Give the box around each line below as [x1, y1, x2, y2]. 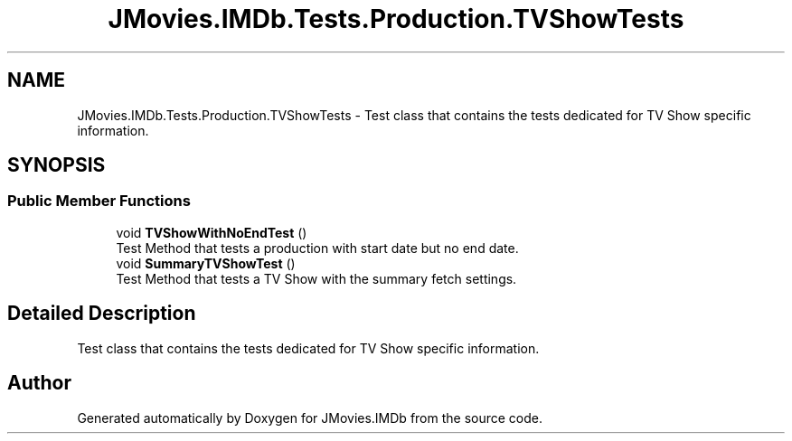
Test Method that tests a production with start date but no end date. [116, 239, 519, 256]
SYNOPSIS [7, 154, 106, 177]
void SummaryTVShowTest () [116, 255, 296, 271]
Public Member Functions [7, 192, 191, 211]
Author [7, 371, 71, 395]
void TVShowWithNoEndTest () [116, 224, 307, 240]
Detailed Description [7, 302, 196, 325]
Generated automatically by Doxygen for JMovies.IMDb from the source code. [77, 409, 543, 426]
